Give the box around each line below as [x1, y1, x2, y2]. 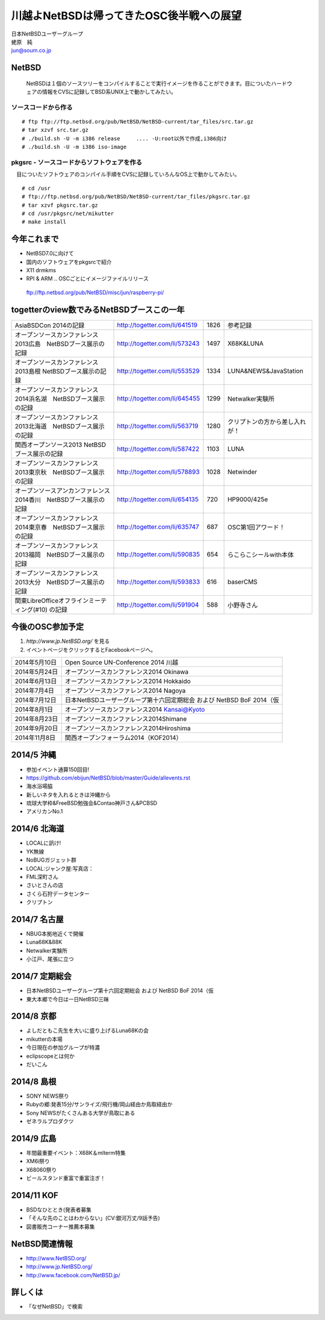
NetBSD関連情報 [11, 1239, 73, 1249]
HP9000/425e [227, 495, 268, 503]
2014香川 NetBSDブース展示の [14, 495, 105, 504]
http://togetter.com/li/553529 [117, 366, 200, 375]
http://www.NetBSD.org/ [26, 1254, 87, 1262]
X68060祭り [26, 1166, 57, 1173]
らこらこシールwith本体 [227, 550, 294, 558]
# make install [22, 219, 67, 225]
